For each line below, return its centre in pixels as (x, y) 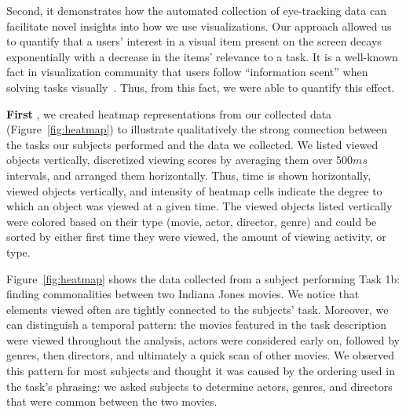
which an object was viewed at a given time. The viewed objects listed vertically (199, 206)
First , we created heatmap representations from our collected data (169, 113)
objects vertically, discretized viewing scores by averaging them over (170, 160)
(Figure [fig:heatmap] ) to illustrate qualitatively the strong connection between (197, 129)
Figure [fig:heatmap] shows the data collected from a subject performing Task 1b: (203, 278)
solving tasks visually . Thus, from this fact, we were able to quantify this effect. (201, 87)
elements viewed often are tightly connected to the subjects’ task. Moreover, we (198, 309)
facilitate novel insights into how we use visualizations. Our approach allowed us (199, 26)
